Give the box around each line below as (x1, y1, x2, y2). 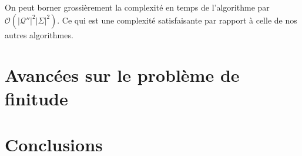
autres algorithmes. (5, 28, 73, 41)
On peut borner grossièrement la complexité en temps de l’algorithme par (5, 1, 270, 13)
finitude (5, 86, 68, 110)
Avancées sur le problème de (5, 63, 240, 87)
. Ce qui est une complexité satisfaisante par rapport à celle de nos (57, 14, 297, 26)
